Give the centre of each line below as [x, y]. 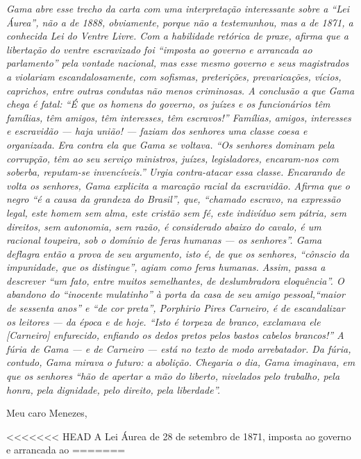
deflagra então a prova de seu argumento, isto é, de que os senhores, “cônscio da [178, 253]
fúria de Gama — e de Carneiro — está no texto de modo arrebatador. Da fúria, [179, 348]
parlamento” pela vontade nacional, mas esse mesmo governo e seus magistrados [178, 63]
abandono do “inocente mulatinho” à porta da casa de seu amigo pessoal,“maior [176, 294]
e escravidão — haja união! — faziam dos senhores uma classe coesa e [157, 131]
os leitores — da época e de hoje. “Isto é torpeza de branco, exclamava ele [163, 321]
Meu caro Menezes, [47, 413]
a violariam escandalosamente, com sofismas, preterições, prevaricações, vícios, [174, 76]
